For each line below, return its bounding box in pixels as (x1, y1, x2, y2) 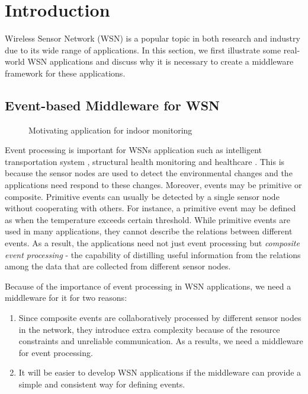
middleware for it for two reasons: (5, 291, 127, 304)
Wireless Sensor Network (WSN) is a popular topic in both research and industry (5, 32, 300, 45)
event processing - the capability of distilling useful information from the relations (5, 248, 301, 260)
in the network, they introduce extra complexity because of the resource (18, 323, 280, 335)
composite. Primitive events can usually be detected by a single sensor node (5, 190, 280, 202)
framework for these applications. (5, 66, 126, 79)
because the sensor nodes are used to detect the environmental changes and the (5, 167, 293, 179)
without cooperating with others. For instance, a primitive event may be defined (5, 202, 296, 214)
